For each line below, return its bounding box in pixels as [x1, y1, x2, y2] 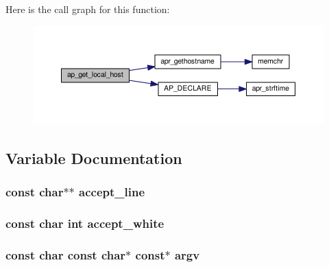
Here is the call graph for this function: [5, 2, 170, 16]
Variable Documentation [5, 147, 182, 168]
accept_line [79, 183, 145, 200]
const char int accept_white [5, 214, 164, 231]
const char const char [5, 246, 126, 263]
